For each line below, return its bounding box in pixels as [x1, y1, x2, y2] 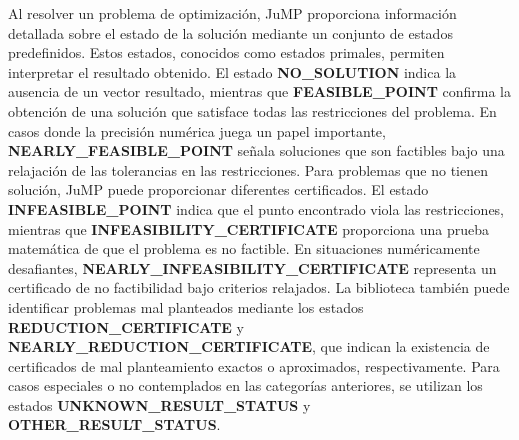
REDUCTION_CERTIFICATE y [8, 316, 245, 337]
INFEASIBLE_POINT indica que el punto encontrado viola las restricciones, [8, 198, 505, 219]
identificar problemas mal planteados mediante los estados [8, 296, 364, 317]
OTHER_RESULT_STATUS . [8, 414, 221, 435]
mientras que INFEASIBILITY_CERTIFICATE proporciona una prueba [8, 218, 490, 239]
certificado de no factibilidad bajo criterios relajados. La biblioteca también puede [8, 277, 510, 298]
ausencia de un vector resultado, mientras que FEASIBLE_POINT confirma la [8, 81, 511, 102]
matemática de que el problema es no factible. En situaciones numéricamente [8, 238, 480, 259]
